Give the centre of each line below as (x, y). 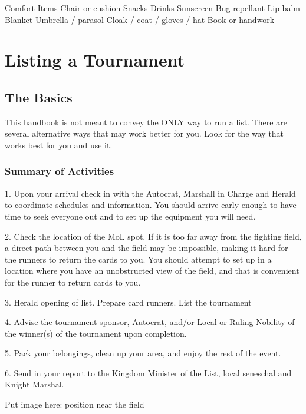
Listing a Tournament (95, 60)
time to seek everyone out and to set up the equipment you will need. (130, 216)
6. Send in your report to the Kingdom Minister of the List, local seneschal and (148, 372)
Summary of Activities (60, 171)
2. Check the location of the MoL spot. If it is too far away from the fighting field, (153, 236)
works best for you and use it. (59, 145)
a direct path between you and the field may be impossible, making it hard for (147, 248)
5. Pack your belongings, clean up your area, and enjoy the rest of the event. (143, 353)
